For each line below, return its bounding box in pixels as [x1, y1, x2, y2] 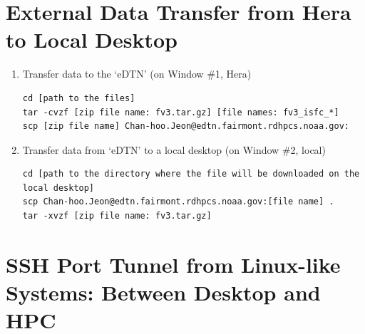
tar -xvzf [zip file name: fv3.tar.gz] [22, 211, 212, 221]
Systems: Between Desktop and [6, 278, 321, 307]
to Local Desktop [6, 25, 178, 54]
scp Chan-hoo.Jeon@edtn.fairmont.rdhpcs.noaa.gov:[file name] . [22, 197, 334, 207]
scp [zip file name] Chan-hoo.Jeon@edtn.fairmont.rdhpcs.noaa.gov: [22, 121, 349, 132]
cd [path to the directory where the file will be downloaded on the [22, 169, 360, 179]
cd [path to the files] [22, 93, 135, 103]
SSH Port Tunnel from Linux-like [6, 249, 341, 278]
